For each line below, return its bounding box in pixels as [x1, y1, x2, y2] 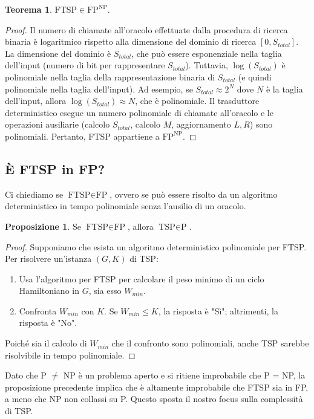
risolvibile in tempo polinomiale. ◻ [5, 348, 136, 361]
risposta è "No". [19, 316, 77, 329]
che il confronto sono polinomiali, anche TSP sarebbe [111, 337, 309, 349]
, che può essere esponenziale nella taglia [131, 47, 282, 59]
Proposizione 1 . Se [5, 219, 81, 232]
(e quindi [238, 70, 272, 83]
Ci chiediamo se [5, 187, 64, 200]
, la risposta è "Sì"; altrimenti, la [158, 304, 278, 317]
